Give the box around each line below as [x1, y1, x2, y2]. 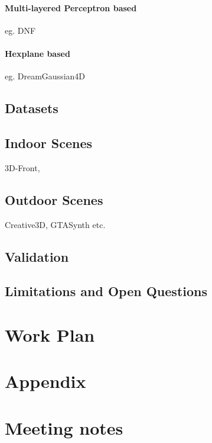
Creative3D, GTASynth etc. [5, 218, 106, 230]
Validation [5, 247, 69, 265]
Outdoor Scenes [5, 190, 103, 208]
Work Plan [5, 322, 95, 346]
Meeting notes [5, 415, 123, 439]
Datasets [5, 99, 58, 117]
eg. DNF [5, 24, 36, 36]
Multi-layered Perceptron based [5, 1, 137, 14]
